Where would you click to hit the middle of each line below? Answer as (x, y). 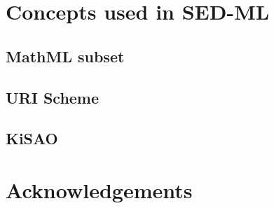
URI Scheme (53, 97)
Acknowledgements (99, 189)
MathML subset (65, 56)
